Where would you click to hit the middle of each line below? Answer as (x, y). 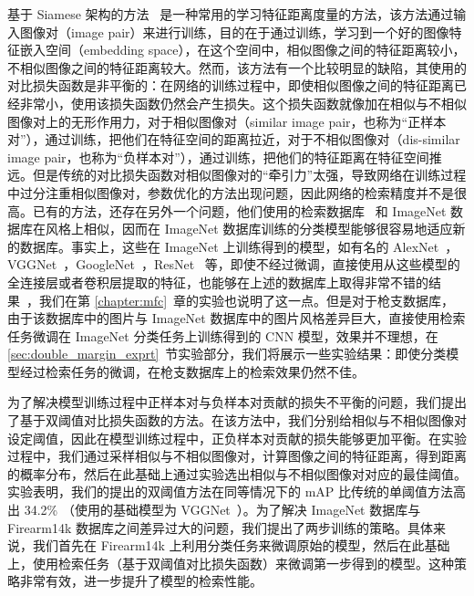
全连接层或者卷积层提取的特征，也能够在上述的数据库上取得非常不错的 (218, 282)
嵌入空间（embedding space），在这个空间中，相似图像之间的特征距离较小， (242, 50)
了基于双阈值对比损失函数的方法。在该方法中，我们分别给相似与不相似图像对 (237, 420)
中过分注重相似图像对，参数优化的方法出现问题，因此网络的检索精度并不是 (231, 192)
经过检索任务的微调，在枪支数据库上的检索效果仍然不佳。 (192, 371)
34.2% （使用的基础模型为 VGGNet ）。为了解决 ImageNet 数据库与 (222, 510)
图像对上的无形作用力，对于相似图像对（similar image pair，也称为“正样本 (227, 121)
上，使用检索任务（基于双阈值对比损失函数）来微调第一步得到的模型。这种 (231, 563)
